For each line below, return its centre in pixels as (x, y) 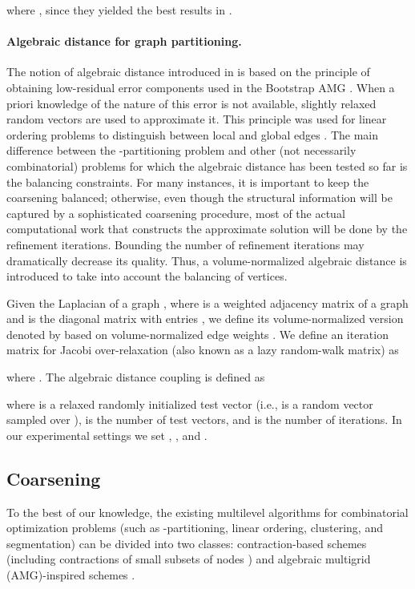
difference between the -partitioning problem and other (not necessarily (181, 150)
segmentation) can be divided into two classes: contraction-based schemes (187, 543)
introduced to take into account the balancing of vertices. (147, 276)
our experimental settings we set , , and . (107, 435)
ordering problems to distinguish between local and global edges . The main (192, 134)
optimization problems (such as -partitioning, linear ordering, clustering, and (195, 528)
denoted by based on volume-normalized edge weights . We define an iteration (197, 334)
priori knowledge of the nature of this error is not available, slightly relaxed (191, 103)
